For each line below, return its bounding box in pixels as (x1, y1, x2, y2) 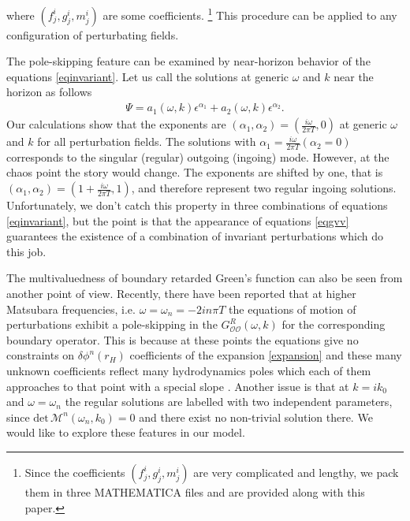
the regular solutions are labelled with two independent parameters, (65, 393, 393, 410)
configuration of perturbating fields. (6, 26, 179, 43)
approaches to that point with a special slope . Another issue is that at (6, 378, 349, 394)
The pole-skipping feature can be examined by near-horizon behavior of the (6, 53, 371, 69)
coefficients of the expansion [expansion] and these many (129, 347, 402, 363)
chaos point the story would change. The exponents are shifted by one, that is (6, 164, 383, 180)
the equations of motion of (229, 300, 356, 317)
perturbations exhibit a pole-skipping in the (6, 316, 218, 333)
